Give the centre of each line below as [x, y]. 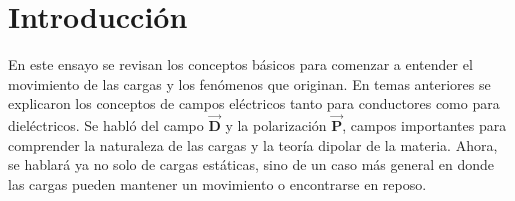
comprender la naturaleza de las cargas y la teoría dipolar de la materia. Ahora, [253, 144]
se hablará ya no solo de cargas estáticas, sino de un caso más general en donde [251, 164]
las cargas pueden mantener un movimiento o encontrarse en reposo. [217, 183]
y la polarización [276, 125]
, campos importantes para [424, 125]
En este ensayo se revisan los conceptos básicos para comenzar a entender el [240, 64]
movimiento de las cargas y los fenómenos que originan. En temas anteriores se [249, 83]
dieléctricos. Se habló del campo [106, 125]
